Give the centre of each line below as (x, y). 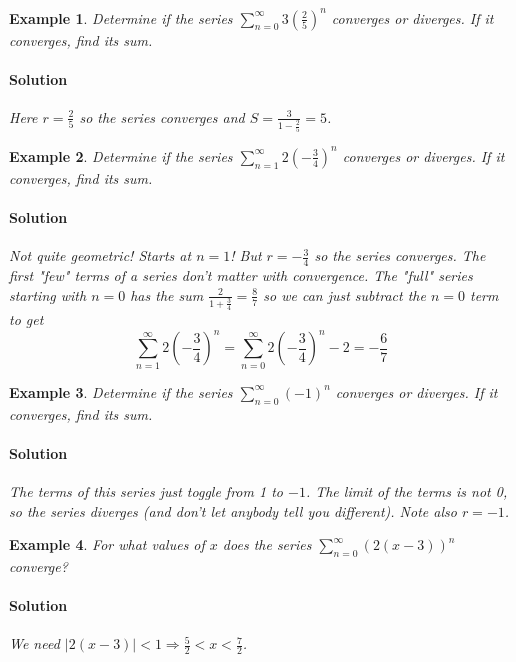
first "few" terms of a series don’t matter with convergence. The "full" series (241, 275)
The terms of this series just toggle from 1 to (146, 490)
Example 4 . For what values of (107, 544)
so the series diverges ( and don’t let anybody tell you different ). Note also (233, 510)
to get (26, 319)
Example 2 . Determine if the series (121, 155)
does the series (267, 544)
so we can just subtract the (344, 294)
